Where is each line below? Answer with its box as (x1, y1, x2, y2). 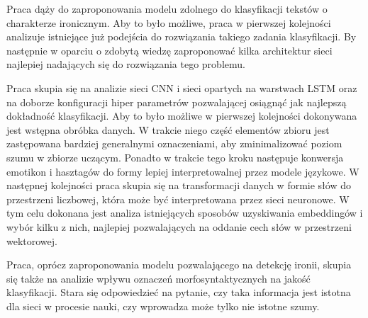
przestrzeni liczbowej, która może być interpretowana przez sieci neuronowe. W (6, 191, 350, 206)
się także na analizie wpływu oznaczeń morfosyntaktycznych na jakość (6, 271, 311, 285)
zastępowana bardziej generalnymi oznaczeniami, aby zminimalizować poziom (6, 136, 342, 151)
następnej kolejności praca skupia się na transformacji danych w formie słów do (6, 178, 351, 193)
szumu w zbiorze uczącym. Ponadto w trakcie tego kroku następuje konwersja (6, 149, 344, 164)
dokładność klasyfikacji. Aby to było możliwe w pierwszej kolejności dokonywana (6, 108, 357, 123)
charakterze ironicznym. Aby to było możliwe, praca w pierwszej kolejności (6, 15, 331, 30)
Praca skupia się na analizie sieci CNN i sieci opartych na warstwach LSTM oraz (6, 80, 357, 95)
